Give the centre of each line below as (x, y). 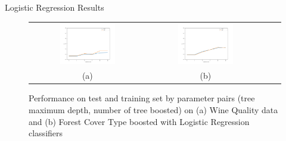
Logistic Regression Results (55, 7)
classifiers (46, 133)
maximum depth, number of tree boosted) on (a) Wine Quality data (153, 109)
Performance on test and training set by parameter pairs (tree (142, 98)
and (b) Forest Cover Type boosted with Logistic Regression (139, 121)
